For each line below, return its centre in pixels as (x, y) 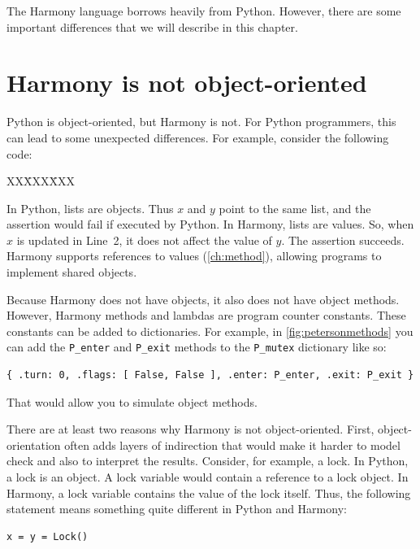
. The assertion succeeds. (343, 240)
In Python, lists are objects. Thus (90, 208)
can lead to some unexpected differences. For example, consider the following (198, 137)
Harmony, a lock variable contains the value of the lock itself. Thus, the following (209, 492)
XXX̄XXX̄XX (41, 181)
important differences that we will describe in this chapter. (152, 26)
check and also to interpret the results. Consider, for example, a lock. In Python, (208, 461)
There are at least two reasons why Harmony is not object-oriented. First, (191, 429)
